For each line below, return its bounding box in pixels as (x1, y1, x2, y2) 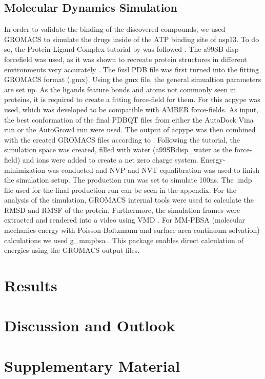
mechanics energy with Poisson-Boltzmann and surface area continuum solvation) (4, 225, 260, 235)
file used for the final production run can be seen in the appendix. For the (4, 184, 236, 195)
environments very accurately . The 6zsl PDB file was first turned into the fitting (4, 64, 259, 74)
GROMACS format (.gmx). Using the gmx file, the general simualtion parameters (4, 74, 261, 85)
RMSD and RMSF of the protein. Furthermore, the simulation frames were (4, 204, 240, 215)
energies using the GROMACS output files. (4, 245, 140, 255)
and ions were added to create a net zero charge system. (22, 154, 198, 165)
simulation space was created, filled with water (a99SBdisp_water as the (4, 144, 232, 155)
